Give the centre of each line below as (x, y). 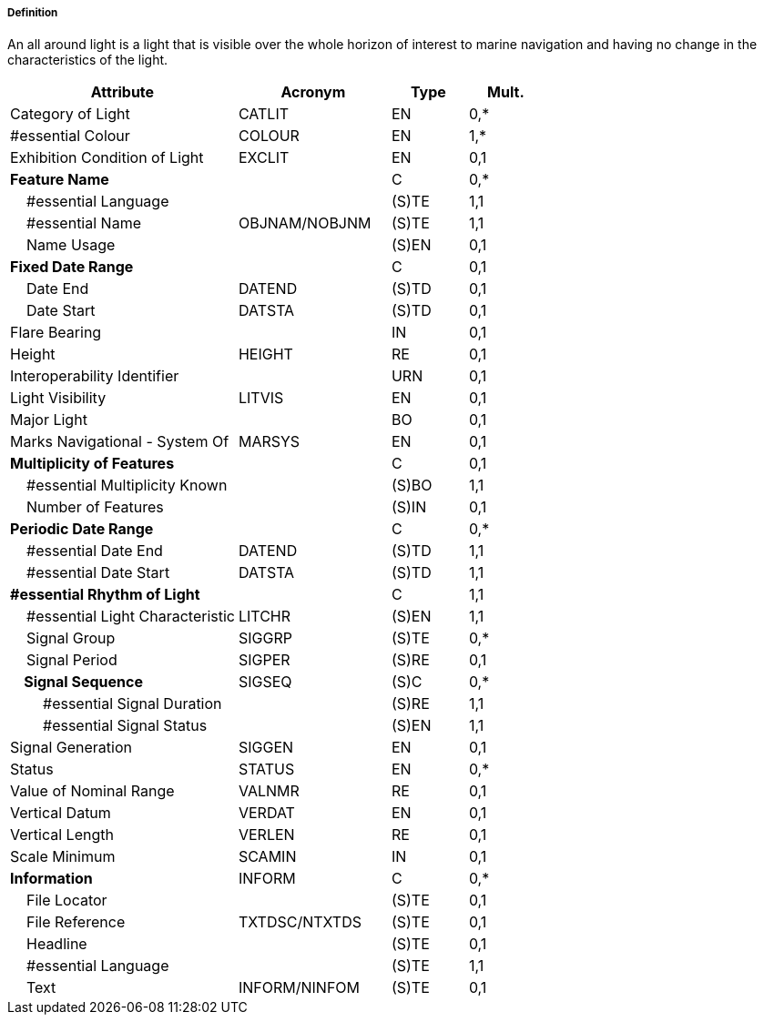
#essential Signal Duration (132, 704)
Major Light (49, 420)
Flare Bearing (56, 333)
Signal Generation (71, 748)
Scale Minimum (63, 857)
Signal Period (72, 660)
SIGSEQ (265, 682)
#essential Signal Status (125, 726)
